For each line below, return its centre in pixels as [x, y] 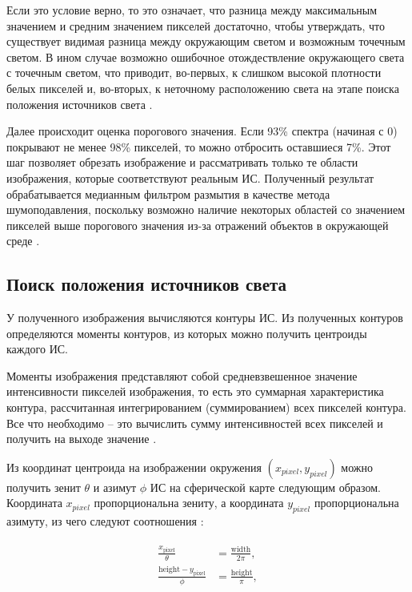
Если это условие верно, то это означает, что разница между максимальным [192, 10]
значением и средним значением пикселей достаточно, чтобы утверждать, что [196, 25]
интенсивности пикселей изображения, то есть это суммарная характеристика [195, 391]
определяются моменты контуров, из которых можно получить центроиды [187, 333]
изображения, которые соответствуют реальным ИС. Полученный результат [190, 177]
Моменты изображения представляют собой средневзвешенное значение [182, 375]
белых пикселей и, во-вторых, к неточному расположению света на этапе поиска [203, 88]
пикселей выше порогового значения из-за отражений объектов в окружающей [198, 225]
